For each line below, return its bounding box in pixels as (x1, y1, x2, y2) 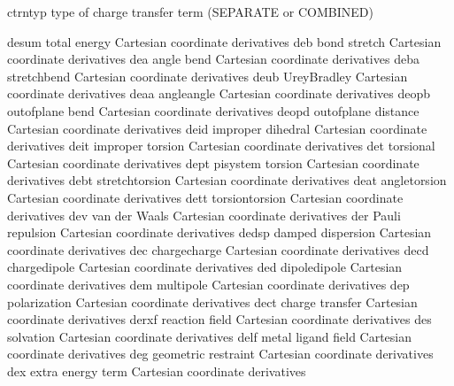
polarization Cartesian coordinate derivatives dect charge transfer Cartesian (7, 292, 418, 311)
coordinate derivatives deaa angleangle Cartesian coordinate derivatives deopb (7, 84, 430, 103)
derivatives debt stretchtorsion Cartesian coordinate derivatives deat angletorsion (7, 171, 447, 189)
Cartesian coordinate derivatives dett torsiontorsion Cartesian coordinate (7, 188, 404, 206)
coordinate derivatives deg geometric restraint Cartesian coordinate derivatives (7, 344, 434, 363)
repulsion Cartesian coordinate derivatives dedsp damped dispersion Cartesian (7, 223, 432, 242)
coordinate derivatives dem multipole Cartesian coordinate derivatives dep (7, 274, 410, 293)
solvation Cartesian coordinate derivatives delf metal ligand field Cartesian (7, 327, 412, 345)
